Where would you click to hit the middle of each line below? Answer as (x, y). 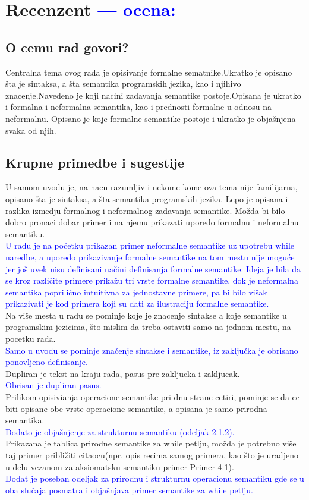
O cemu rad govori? (67, 47)
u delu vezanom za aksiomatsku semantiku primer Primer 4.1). (120, 466)
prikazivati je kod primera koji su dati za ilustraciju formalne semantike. (137, 304)
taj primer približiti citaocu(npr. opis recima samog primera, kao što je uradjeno (152, 455)
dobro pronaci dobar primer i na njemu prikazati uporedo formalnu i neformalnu (152, 222)
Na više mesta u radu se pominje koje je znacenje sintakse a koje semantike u (146, 315)
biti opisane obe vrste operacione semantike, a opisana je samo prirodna (136, 408)
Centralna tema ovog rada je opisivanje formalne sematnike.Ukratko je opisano (149, 72)
